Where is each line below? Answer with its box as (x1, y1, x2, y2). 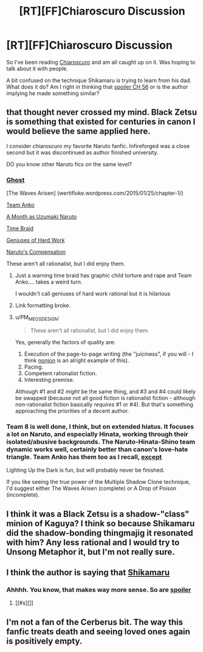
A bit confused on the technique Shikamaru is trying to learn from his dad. (6, 76, 191, 84)
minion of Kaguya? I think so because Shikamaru (6, 518, 195, 529)
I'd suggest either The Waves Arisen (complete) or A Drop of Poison (6, 484, 177, 492)
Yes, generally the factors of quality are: (15, 338, 115, 345)
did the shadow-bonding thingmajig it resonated (6, 528, 193, 538)
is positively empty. (6, 636, 83, 646)
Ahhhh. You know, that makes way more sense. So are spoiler (6, 585, 191, 594)
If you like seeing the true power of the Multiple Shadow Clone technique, (6, 478, 190, 486)
